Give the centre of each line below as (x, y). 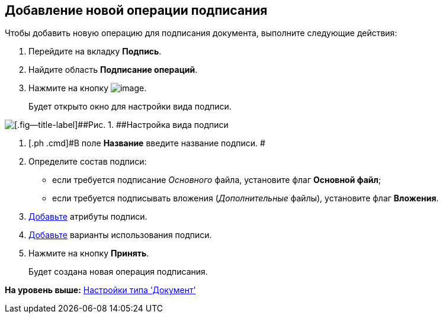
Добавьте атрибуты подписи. (88, 217)
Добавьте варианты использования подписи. (120, 235)
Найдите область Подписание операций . (113, 70)
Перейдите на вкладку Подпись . (95, 52)
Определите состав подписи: (88, 162)
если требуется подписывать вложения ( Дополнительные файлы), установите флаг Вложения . (245, 198)
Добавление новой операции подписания (136, 10)
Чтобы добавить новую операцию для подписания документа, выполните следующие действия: (201, 33)
